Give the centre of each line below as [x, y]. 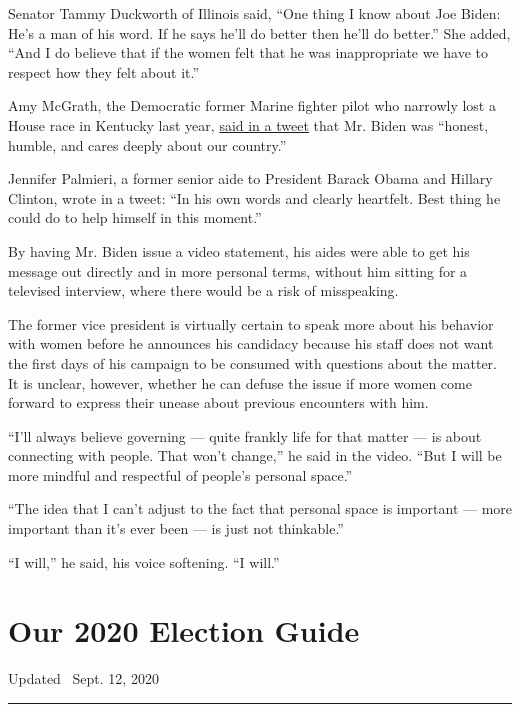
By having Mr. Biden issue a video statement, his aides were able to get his [239, 250]
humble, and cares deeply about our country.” [147, 144]
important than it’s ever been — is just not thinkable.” [176, 528]
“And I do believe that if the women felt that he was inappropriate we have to [248, 52]
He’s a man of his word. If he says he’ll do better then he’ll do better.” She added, [259, 32]
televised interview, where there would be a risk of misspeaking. [203, 290]
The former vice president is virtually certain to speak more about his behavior [251, 323]
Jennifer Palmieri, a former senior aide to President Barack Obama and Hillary [250, 178]
